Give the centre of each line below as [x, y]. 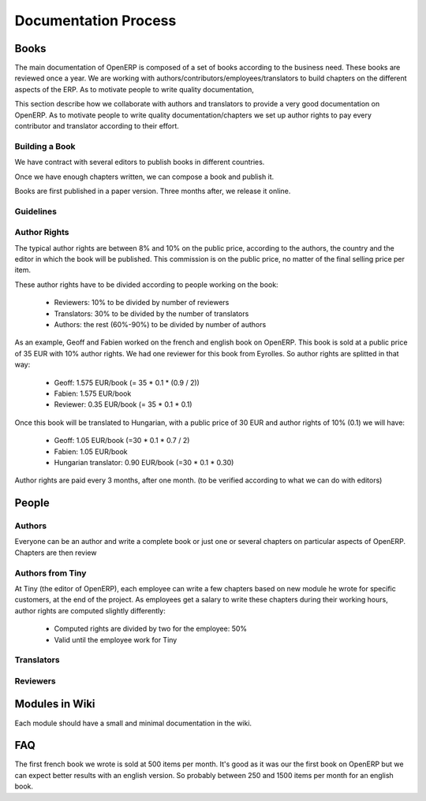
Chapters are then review [56, 553]
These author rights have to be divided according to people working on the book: [147, 285]
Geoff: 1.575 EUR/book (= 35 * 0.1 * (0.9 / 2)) [127, 382]
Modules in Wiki [55, 704]
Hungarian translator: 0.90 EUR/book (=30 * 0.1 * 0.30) [144, 462]
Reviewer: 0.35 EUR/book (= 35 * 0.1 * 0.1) [123, 404]
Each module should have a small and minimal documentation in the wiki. [133, 723]
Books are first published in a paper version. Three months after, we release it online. [153, 191]
